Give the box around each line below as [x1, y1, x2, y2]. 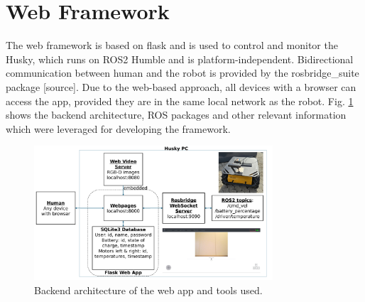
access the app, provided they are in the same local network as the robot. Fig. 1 [6, 93, 354, 108]
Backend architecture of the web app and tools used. [34, 282, 263, 297]
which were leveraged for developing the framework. [6, 121, 231, 136]
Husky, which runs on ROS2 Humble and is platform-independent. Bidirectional [6, 51, 354, 66]
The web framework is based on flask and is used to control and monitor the [6, 38, 338, 53]
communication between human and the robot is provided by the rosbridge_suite [6, 65, 359, 80]
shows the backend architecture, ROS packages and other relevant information [6, 107, 347, 122]
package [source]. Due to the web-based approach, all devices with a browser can [6, 79, 356, 94]
